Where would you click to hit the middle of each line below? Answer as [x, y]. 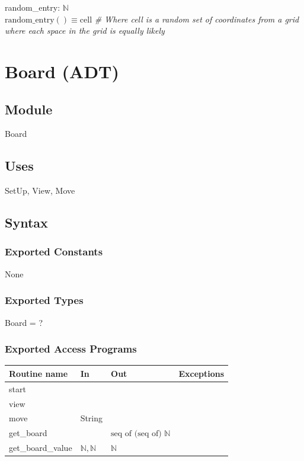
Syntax [26, 223]
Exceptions [201, 373]
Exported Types [44, 300]
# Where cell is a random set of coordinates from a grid [197, 19]
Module [29, 109]
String [92, 418]
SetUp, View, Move [40, 191]
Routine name [39, 373]
